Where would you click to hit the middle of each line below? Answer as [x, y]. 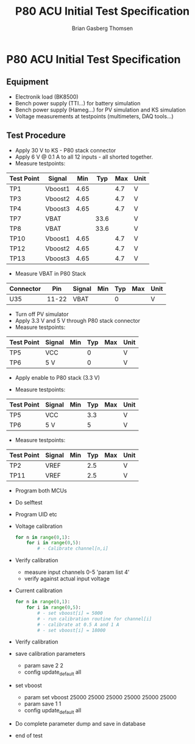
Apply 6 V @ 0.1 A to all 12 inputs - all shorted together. [84, 157]
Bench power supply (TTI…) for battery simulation [78, 103]
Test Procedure [36, 136]
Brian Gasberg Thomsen [102, 28]
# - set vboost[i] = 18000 [72, 630]
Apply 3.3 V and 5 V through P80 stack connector [77, 320]
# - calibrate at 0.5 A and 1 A [78, 625]
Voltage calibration [39, 526]
